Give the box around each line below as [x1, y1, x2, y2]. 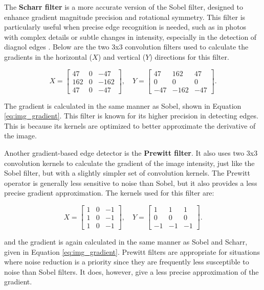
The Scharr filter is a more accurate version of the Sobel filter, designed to [4, 2, 244, 12]
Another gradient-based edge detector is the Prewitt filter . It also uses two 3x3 [4, 148, 258, 158]
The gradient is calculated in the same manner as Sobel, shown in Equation [4, 100, 241, 111]
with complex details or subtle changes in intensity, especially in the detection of [4, 31, 257, 42]
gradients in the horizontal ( [4, 51, 93, 62]
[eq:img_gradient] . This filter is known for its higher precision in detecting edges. [4, 110, 258, 121]
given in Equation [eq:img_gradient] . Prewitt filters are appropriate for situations [4, 246, 260, 257]
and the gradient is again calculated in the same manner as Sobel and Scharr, [4, 236, 248, 247]
